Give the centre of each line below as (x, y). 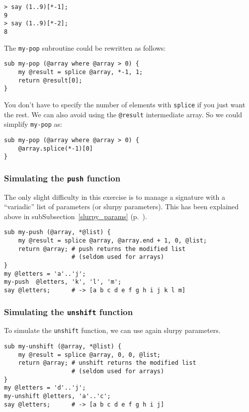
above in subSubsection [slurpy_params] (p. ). (76, 216)
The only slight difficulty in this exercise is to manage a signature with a (115, 197)
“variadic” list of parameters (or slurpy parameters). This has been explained (122, 206)
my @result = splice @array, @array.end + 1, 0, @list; (113, 241)
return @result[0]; (50, 80)
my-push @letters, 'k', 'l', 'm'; (63, 282)
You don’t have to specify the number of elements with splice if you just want (125, 104)
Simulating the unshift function (69, 311)
